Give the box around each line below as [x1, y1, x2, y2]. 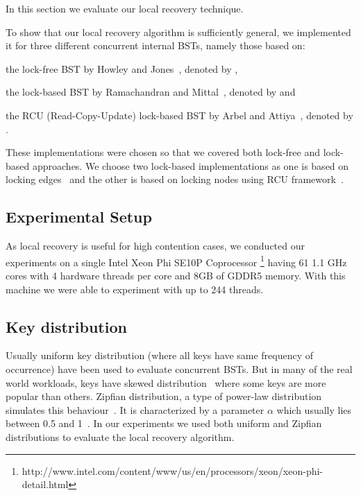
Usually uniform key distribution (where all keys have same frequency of [6, 348, 314, 363]
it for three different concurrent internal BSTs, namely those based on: [6, 38, 305, 53]
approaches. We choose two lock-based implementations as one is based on [32, 158, 349, 173]
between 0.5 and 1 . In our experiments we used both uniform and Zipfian [6, 416, 322, 431]
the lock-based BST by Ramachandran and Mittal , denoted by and [6, 85, 296, 99]
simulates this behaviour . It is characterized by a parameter [6, 402, 265, 417]
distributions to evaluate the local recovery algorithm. [6, 429, 235, 444]
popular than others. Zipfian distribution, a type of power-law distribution [6, 389, 322, 403]
